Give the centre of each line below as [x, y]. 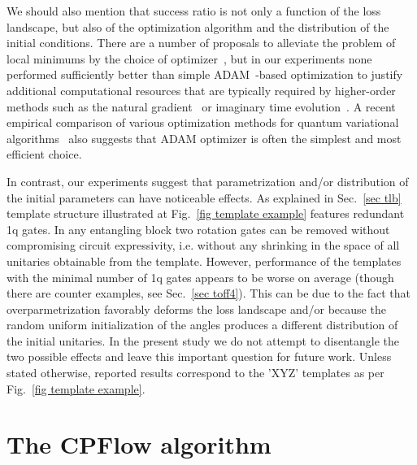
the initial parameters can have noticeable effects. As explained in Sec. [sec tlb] [204, 197]
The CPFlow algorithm [139, 444]
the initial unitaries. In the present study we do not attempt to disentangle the [203, 340]
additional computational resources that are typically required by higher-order [201, 90]
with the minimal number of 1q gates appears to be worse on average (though [200, 277]
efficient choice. [44, 154]
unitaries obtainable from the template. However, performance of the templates [204, 261]
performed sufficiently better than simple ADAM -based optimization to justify [205, 74]
